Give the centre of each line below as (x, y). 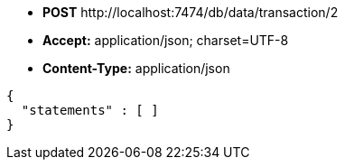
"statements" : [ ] (90, 110)
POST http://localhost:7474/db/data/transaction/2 (191, 12)
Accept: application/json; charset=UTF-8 (166, 40)
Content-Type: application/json (136, 68)
